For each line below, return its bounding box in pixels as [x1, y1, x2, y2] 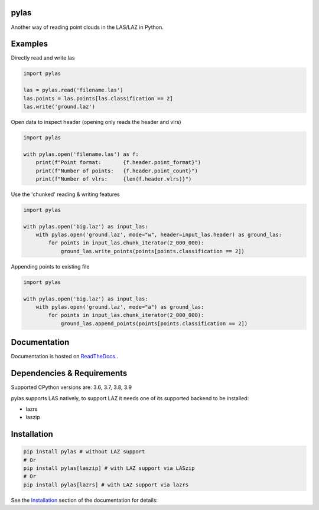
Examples [11, 39, 48, 49]
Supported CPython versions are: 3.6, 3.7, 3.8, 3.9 [11, 384, 132, 391]
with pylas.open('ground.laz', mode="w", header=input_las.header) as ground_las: [35, 231, 282, 238]
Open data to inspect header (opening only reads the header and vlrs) [11, 118, 181, 125]
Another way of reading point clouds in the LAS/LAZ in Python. [11, 24, 164, 31]
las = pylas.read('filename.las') [23, 87, 123, 94]
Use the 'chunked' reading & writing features [11, 191, 121, 198]
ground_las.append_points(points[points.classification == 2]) [60, 320, 248, 327]
